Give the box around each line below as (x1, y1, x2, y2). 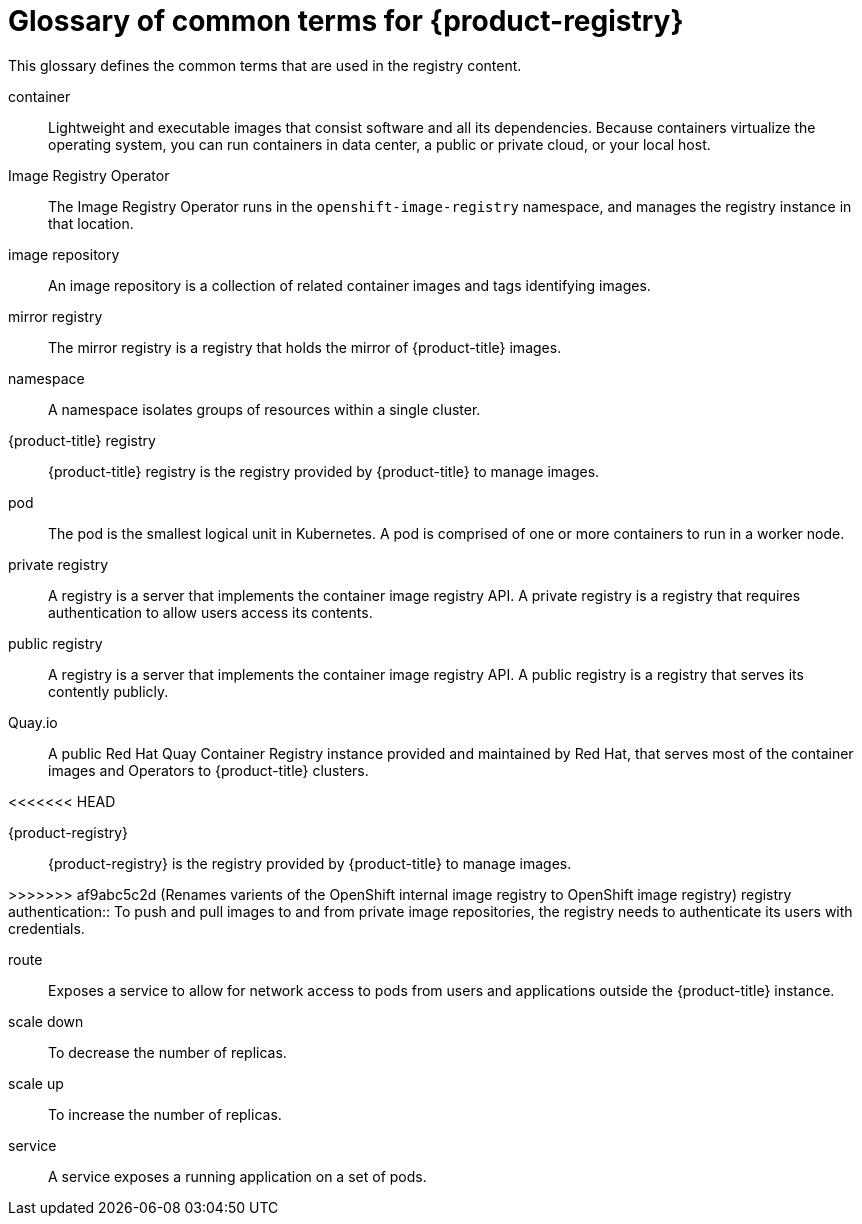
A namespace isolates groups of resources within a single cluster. (48, 400, 481, 418)
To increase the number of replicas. (48, 1105, 282, 1123)
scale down (8, 1012, 84, 1030)
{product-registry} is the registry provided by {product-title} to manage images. (48, 854, 572, 872)
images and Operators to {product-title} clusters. (48, 761, 369, 779)
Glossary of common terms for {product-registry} (8, 4, 684, 38)
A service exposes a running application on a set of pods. (48, 1167, 427, 1185)
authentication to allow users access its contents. (48, 603, 373, 621)
